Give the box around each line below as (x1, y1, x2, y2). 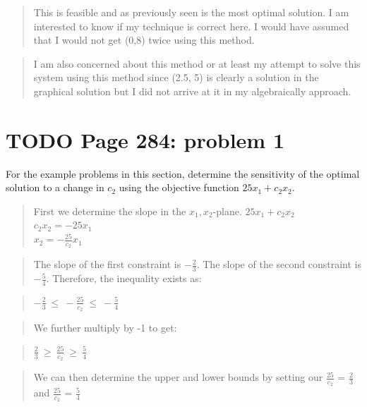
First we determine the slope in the (33, 203, 186, 218)
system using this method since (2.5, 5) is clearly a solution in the (33, 70, 319, 85)
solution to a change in (6, 180, 104, 195)
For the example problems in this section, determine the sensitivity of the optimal (6, 166, 360, 181)
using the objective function (119, 180, 239, 195)
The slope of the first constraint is (33, 257, 181, 272)
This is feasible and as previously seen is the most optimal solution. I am (33, 5, 349, 19)
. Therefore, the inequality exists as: (46, 271, 202, 286)
